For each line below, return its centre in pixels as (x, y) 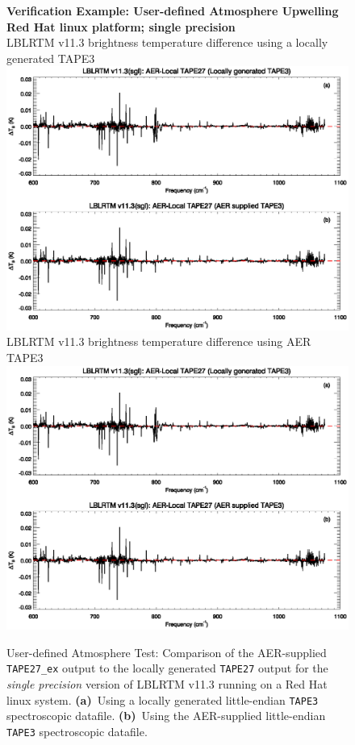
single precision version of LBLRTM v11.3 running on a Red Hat (167, 684)
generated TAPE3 (51, 58)
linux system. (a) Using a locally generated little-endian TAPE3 (163, 699)
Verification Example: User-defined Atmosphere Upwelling (173, 10)
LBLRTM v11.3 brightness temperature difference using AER (159, 341)
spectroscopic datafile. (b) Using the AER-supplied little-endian (166, 716)
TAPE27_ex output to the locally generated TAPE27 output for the (167, 668)
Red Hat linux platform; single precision (121, 26)
